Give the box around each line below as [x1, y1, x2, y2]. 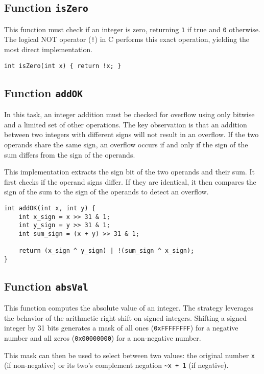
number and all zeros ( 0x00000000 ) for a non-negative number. [4, 333, 201, 343]
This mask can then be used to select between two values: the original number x [4, 349, 255, 360]
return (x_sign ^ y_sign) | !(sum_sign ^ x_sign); [18, 247, 195, 255]
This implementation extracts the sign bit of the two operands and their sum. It [4, 166, 255, 177]
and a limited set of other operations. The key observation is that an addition [4, 119, 247, 129]
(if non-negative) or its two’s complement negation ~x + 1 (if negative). [4, 360, 229, 370]
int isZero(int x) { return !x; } [4, 62, 122, 70]
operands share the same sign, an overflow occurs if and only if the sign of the [4, 139, 248, 149]
